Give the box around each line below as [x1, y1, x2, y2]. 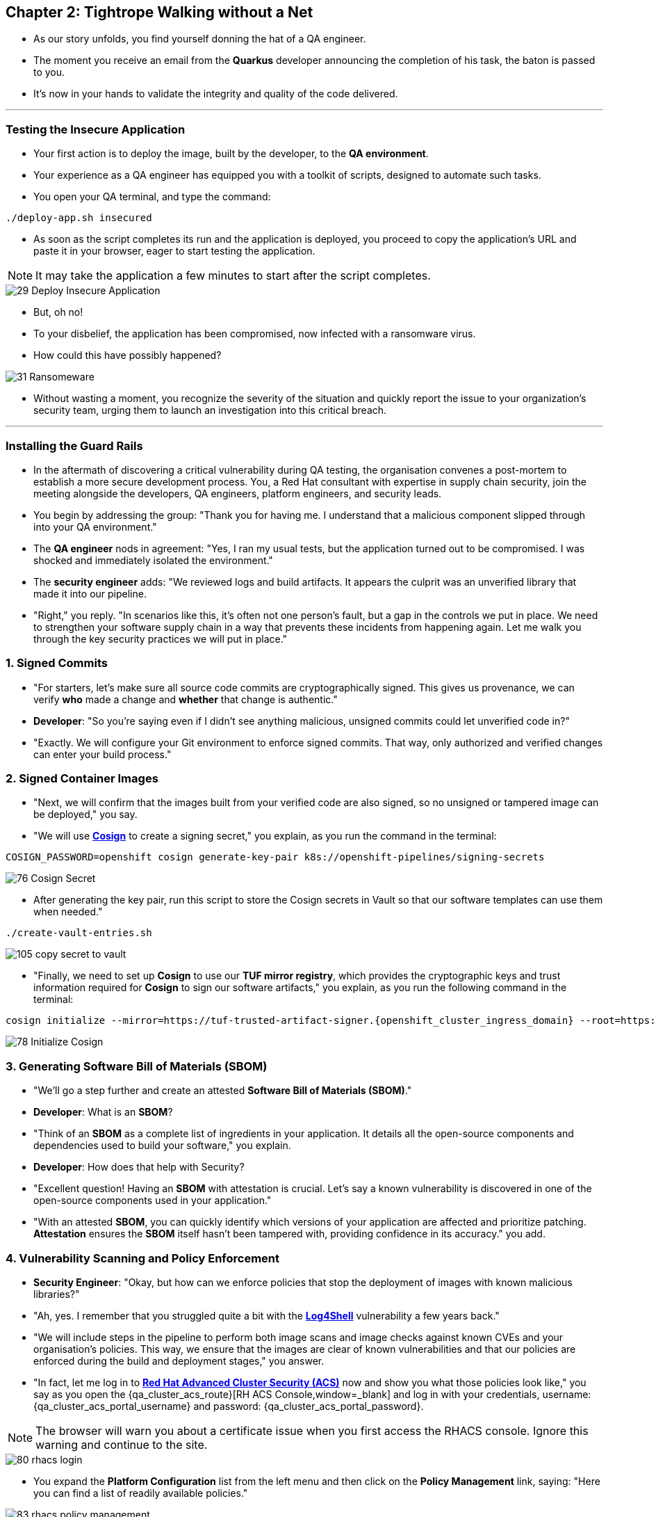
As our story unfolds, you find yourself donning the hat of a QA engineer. [33, 33, 366, 45]
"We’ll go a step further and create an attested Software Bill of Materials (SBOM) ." [33, 1084, 412, 1097]
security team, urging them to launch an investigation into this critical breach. [33, 404, 387, 417]
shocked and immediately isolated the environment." [33, 554, 273, 566]
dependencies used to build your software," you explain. [33, 1139, 291, 1152]
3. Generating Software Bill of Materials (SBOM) [6, 1059, 268, 1073]
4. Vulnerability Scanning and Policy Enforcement [6, 1251, 280, 1265]
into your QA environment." [33, 520, 157, 533]
